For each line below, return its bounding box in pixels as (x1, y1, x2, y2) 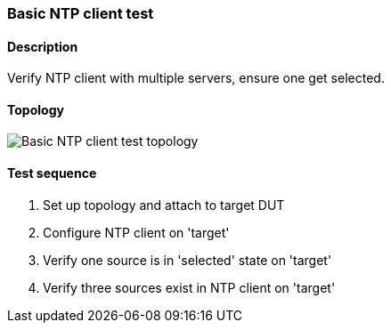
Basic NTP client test (7, 4, 154, 22)
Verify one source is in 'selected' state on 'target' (43, 252, 332, 268)
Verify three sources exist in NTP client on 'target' (43, 279, 336, 295)
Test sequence (7, 165, 97, 181)
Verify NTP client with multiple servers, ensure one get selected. (7, 70, 385, 86)
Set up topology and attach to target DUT (43, 197, 285, 213)
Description (7, 38, 78, 54)
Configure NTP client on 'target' (43, 224, 230, 240)
